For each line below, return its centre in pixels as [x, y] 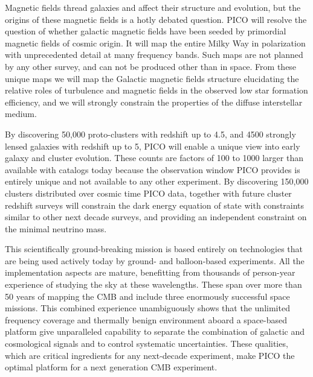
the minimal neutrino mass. [56, 228]
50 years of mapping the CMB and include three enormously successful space [147, 296]
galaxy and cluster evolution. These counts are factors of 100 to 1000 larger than [154, 158]
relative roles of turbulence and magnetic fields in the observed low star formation [156, 90]
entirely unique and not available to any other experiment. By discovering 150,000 [157, 181]
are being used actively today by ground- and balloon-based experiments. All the [155, 260]
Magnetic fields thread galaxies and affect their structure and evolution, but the [153, 7]
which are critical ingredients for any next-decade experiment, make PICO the [150, 355]
